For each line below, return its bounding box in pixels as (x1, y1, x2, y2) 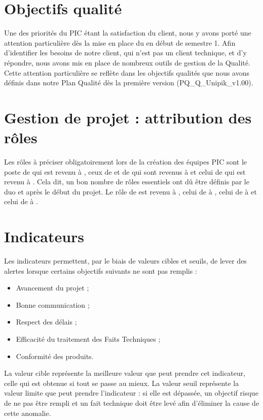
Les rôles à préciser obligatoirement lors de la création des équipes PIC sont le (4, 156, 247, 167)
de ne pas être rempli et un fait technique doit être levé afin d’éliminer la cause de (4, 398, 259, 408)
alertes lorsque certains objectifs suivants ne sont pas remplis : (4, 265, 197, 276)
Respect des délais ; (16, 316, 77, 327)
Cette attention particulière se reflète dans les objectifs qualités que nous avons (4, 67, 250, 78)
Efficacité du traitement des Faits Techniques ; (16, 334, 161, 344)
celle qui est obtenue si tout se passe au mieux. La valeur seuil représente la (4, 377, 239, 388)
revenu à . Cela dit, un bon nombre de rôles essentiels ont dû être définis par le (4, 176, 249, 187)
